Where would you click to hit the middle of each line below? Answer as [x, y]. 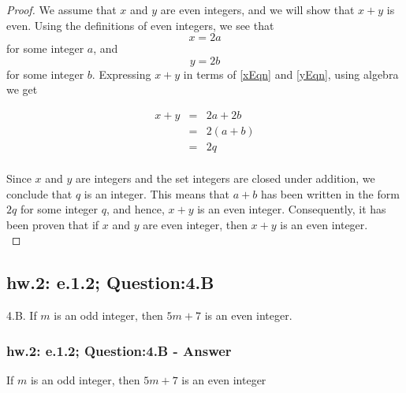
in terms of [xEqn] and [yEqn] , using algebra [291, 74]
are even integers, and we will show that [257, 9]
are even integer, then [195, 224]
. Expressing [121, 74]
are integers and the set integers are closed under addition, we [225, 178]
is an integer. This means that [157, 193]
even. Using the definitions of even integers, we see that [140, 25]
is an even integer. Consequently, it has [292, 209]
